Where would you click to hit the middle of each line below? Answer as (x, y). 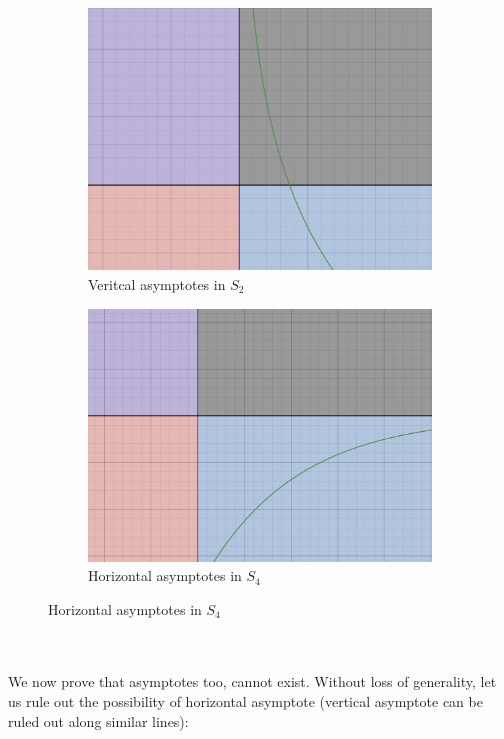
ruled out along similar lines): (98, 720)
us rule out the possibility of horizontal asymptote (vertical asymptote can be (245, 701)
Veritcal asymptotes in (157, 283)
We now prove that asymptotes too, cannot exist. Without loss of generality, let (252, 681)
